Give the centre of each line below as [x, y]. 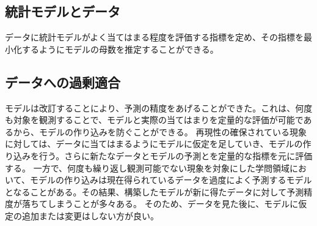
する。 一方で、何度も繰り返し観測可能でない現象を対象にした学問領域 [148, 168]
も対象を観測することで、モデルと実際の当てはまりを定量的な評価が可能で [154, 120]
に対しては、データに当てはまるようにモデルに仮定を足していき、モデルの [154, 144]
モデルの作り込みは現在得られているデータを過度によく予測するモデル [171, 180]
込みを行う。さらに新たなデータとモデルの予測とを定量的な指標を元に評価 [163, 155]
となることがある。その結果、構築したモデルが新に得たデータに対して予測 [155, 191]
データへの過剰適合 [63, 82]
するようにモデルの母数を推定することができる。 [120, 49]
